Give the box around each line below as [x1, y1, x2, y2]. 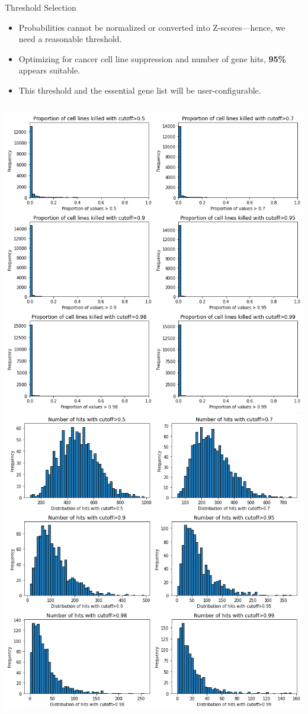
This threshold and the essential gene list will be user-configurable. [18, 84, 261, 96]
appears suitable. [18, 64, 81, 76]
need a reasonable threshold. [18, 33, 122, 45]
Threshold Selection [5, 1, 76, 13]
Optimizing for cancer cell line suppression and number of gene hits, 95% [18, 52, 286, 65]
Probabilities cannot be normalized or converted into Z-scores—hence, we [18, 21, 285, 33]
